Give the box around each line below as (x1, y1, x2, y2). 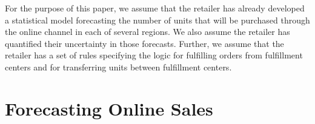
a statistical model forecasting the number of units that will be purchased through (5, 13, 310, 26)
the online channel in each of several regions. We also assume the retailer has (5, 25, 290, 38)
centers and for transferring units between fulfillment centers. (5, 60, 232, 73)
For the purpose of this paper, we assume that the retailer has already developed (5, 2, 305, 14)
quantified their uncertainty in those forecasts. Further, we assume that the (5, 37, 284, 49)
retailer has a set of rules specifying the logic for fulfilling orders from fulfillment (5, 49, 303, 61)
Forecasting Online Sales (5, 96, 213, 120)
